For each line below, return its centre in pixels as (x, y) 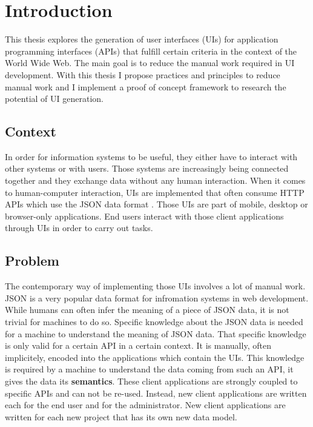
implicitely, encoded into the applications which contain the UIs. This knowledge (155, 357)
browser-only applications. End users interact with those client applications (144, 216)
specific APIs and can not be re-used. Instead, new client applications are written (156, 393)
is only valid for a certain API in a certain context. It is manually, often (138, 345)
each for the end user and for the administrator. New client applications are (145, 405)
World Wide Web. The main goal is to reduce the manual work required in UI (150, 63)
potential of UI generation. (54, 99)
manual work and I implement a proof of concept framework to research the (146, 86)
